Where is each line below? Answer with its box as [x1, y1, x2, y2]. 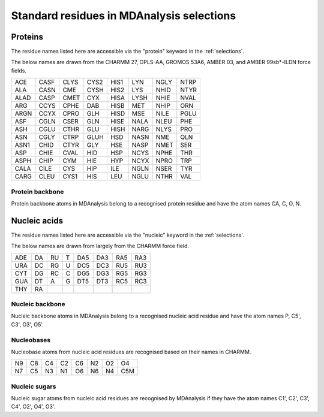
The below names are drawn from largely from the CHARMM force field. [11, 243, 189, 250]
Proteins [11, 32, 44, 42]
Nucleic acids [11, 216, 63, 226]
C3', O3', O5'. [11, 321, 44, 328]
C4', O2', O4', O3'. [11, 403, 56, 410]
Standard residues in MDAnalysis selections [11, 9, 236, 22]
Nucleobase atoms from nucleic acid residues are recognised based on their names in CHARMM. [11, 348, 251, 355]
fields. [11, 67, 27, 74]
